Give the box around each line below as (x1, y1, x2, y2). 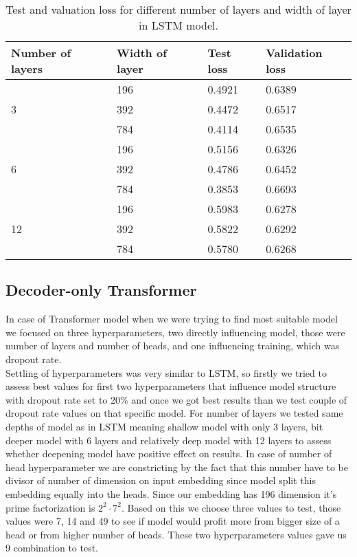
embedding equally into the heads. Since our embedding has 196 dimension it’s (5, 486, 337, 501)
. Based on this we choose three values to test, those (122, 500, 341, 514)
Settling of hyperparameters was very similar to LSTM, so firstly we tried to (5, 365, 327, 380)
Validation (266, 45, 323, 61)
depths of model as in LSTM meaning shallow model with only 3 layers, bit (5, 419, 323, 433)
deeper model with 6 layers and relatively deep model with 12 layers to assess (5, 433, 332, 447)
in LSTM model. (139, 17, 218, 33)
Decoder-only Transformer (5, 279, 197, 301)
